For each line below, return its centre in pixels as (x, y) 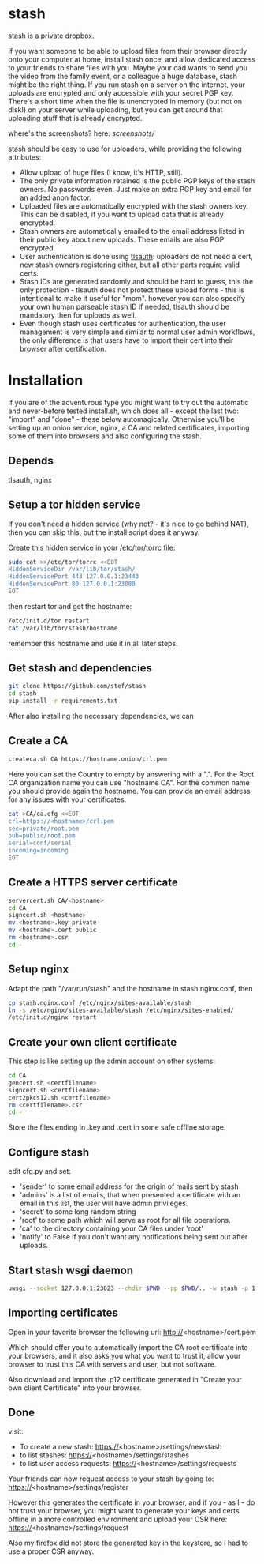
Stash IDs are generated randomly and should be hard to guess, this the (136, 281)
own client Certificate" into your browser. (75, 1388)
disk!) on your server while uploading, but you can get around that (115, 109)
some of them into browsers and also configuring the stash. (105, 436)
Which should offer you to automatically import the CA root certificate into (128, 1347)
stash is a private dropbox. (51, 36)
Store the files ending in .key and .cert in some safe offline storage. (117, 1127)
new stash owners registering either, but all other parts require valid (130, 265)
